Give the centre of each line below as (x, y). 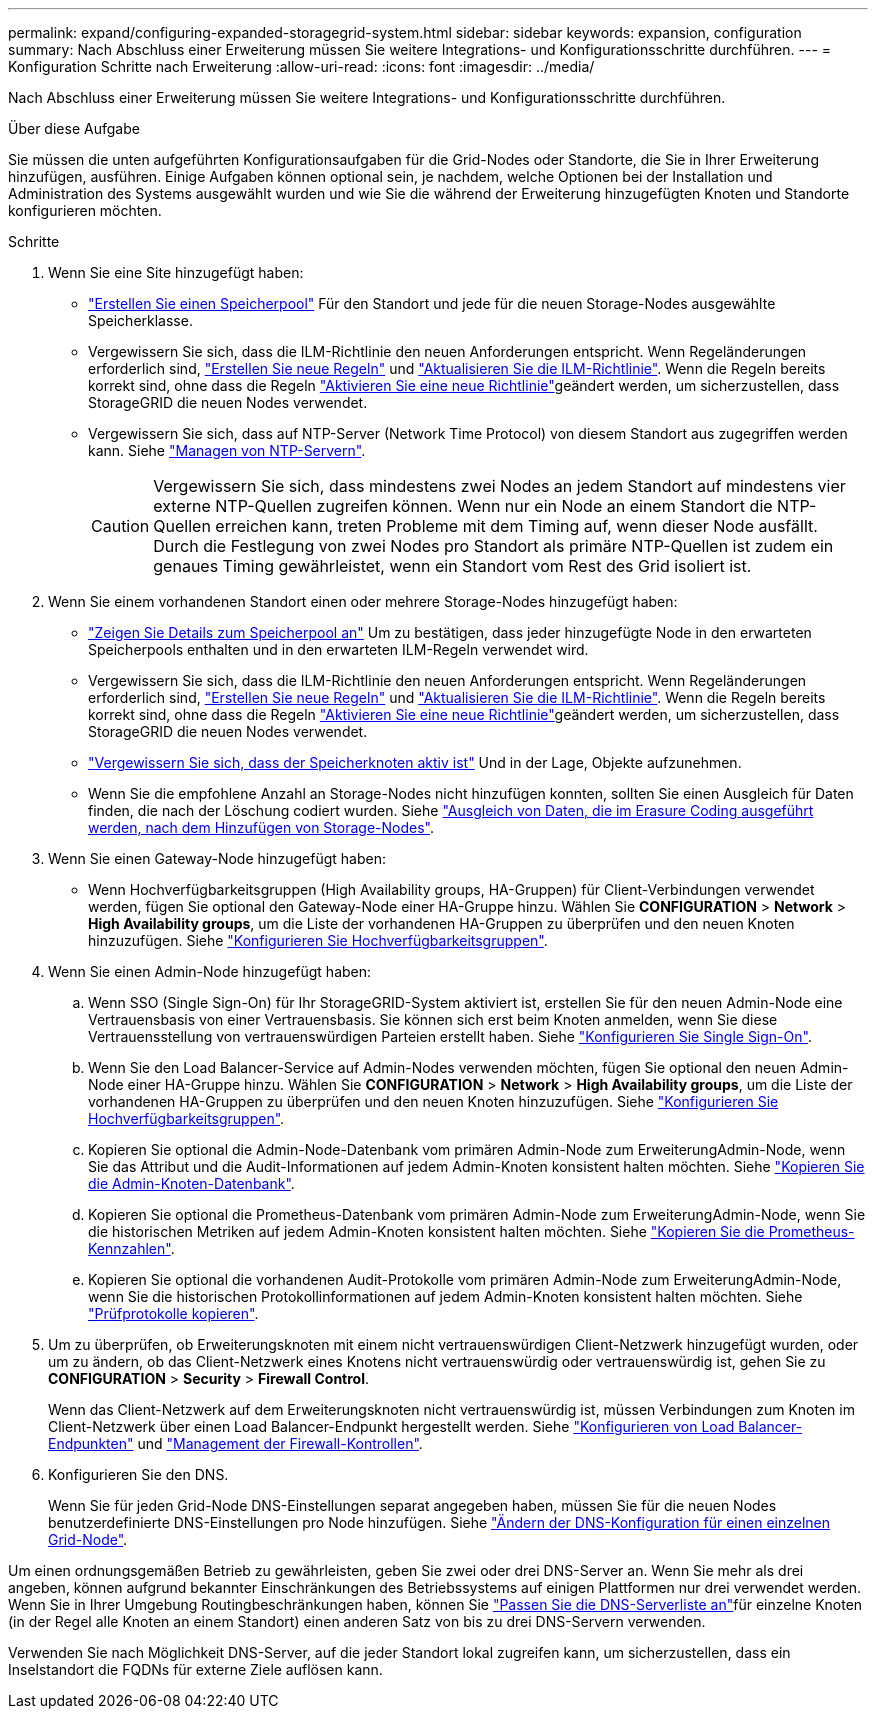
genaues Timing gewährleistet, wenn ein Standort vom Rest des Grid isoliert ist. (452, 566)
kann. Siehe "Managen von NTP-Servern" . (227, 450)
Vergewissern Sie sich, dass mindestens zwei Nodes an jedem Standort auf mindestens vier (499, 486)
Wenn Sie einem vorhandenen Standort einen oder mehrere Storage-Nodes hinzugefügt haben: (363, 601)
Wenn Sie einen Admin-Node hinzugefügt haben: (210, 971)
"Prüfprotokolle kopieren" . (173, 1313)
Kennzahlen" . (131, 1248)
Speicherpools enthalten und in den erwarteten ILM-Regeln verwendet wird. (338, 649)
